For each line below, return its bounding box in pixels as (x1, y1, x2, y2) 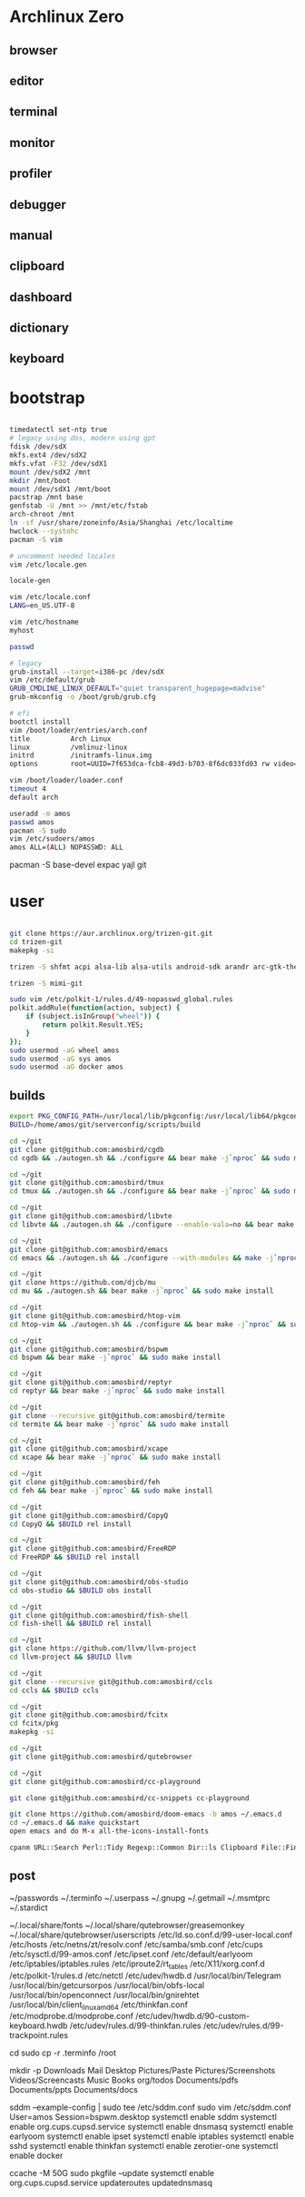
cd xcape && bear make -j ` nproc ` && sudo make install (9, 1453, 221, 1463)
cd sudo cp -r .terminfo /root (9, 2047, 116, 2058)
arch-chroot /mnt (9, 510, 75, 519)
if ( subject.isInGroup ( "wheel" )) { (25, 1012, 161, 1021)
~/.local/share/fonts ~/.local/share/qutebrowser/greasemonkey (9, 1919, 245, 1930)
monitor (9, 134, 55, 151)
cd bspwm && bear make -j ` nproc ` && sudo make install (9, 1353, 221, 1363)
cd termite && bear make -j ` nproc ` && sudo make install (9, 1419, 230, 1429)
